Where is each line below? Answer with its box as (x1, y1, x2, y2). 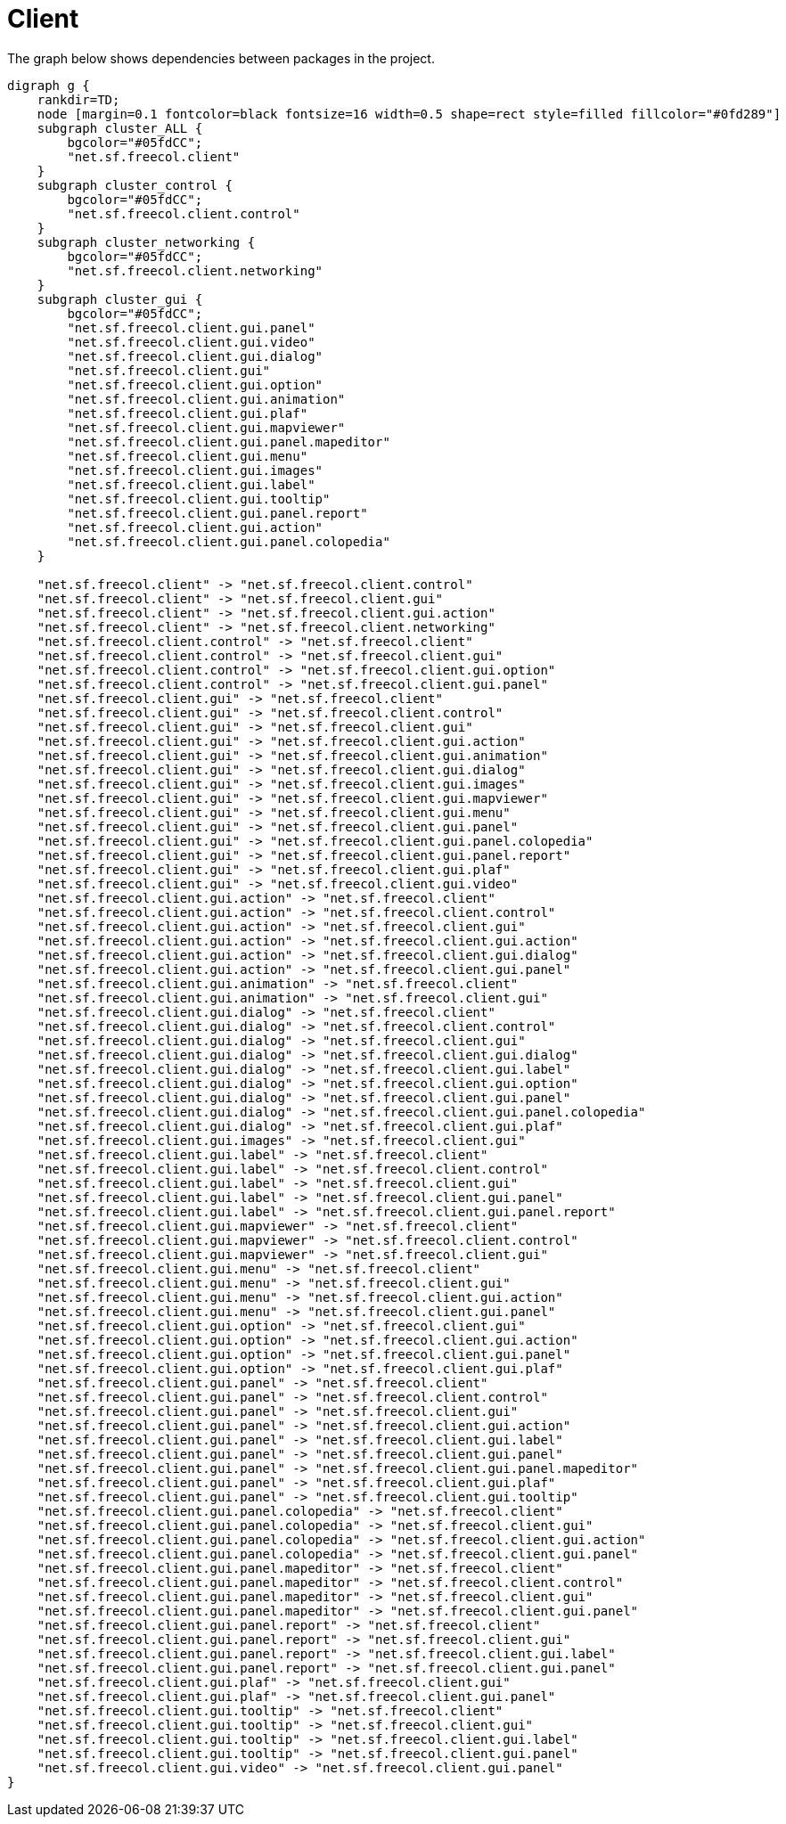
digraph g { (7, 78, 90, 93)
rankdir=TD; (37, 92, 120, 107)
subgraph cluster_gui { (37, 291, 203, 307)
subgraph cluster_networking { (37, 234, 256, 249)
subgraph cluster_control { (37, 177, 233, 192)
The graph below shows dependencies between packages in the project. (7, 50, 435, 66)
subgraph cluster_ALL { (37, 120, 203, 135)
